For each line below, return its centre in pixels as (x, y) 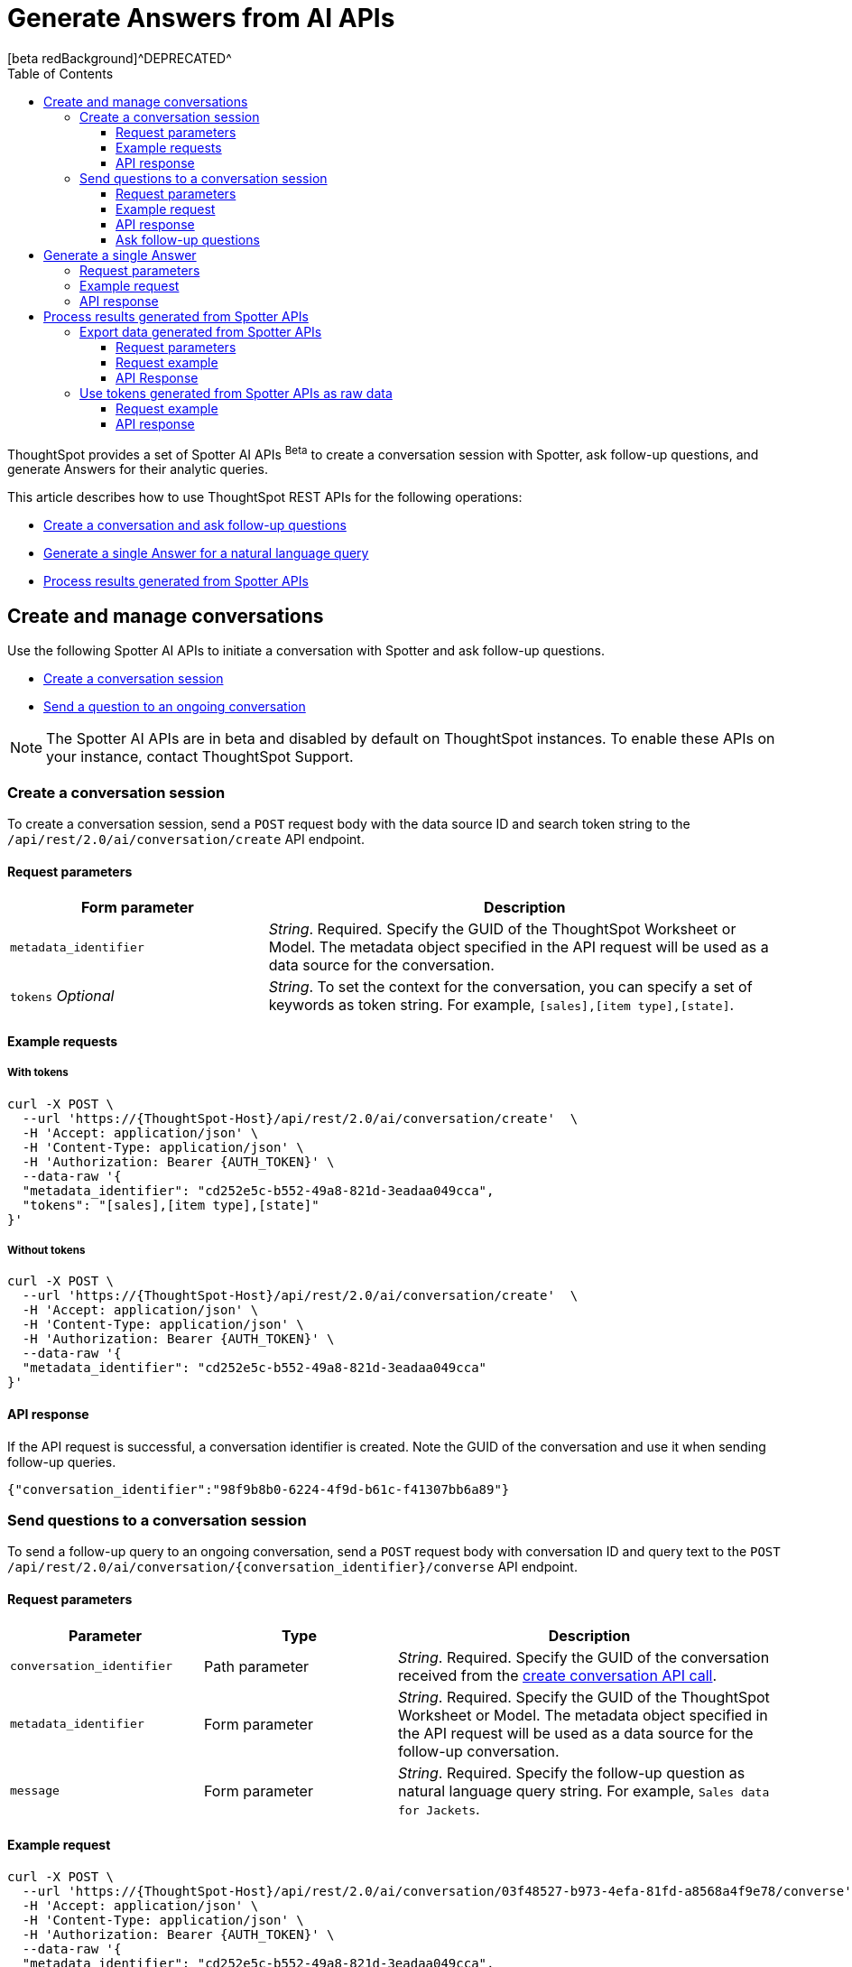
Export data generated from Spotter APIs (201, 331)
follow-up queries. (62, 1461)
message (35, 1791)
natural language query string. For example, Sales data (584, 1791)
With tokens (38, 1073)
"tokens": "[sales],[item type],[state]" (171, 1205)
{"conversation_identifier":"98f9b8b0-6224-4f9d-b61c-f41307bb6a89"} (259, 1489)
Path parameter (257, 1666)
